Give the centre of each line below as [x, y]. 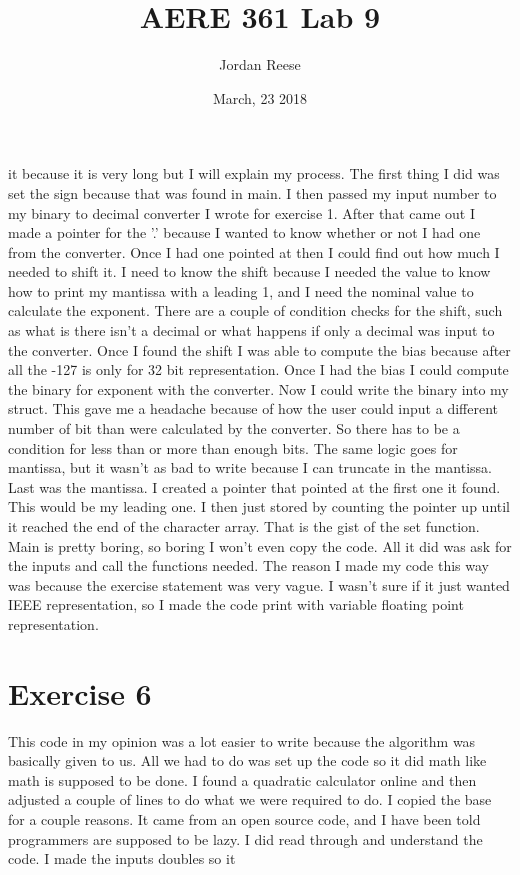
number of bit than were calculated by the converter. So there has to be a [234, 428]
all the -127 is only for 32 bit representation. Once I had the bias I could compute [258, 369]
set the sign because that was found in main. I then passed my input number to [252, 192]
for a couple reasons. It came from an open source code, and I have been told [244, 819]
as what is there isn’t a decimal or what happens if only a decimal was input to [251, 330]
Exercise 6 [80, 692]
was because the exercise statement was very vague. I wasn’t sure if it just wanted [259, 584]
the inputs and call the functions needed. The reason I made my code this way [248, 565]
